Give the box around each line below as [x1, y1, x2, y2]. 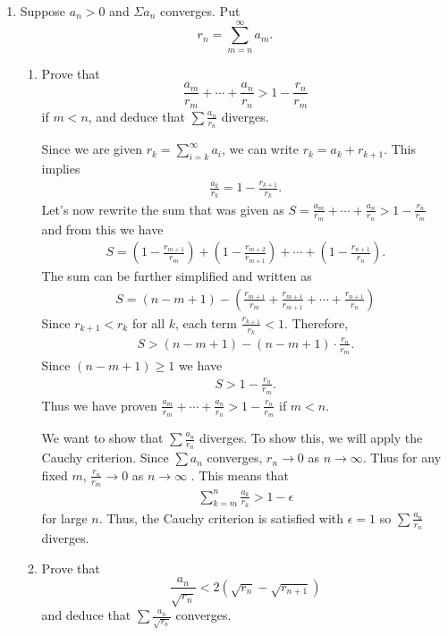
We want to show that [41, 428, 164, 447]
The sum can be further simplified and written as [41, 267, 312, 285]
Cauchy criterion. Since [41, 448, 169, 467]
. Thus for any [362, 448, 442, 467]
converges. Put [160, 2, 241, 20]
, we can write [222, 140, 299, 158]
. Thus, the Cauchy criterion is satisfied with [98, 508, 344, 527]
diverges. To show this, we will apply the [199, 428, 423, 447]
